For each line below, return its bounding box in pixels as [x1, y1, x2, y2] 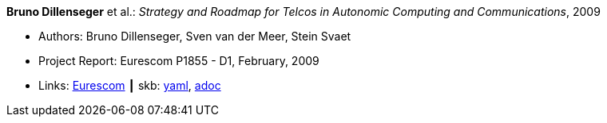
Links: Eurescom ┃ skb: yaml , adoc [38, 79, 221, 92]
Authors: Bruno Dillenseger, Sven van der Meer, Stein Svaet [38, 29, 351, 43]
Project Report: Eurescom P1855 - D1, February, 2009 [38, 54, 319, 67]
